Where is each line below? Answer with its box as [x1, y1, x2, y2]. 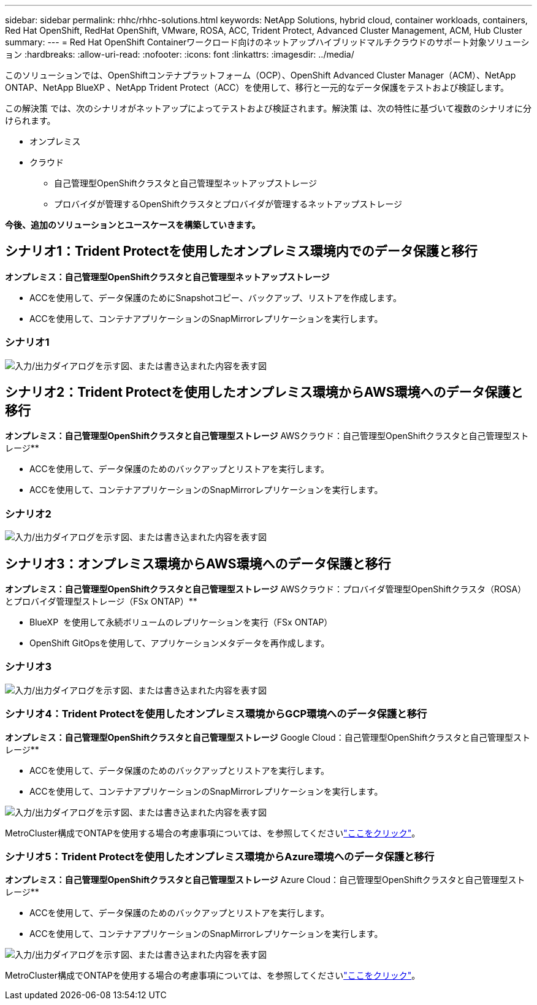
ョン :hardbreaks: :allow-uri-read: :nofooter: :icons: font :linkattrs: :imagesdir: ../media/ [5, 49, 354, 59]
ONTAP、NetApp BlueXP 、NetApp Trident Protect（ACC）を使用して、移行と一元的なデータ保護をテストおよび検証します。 [5, 82, 509, 93]
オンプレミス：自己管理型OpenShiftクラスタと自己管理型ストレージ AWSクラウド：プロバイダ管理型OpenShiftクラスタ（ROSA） [5, 584, 527, 595]
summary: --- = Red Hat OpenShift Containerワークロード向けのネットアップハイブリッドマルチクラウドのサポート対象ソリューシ [5, 37, 530, 47]
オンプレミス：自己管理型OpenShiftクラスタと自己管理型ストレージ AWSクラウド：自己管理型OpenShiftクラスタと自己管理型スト [5, 430, 529, 441]
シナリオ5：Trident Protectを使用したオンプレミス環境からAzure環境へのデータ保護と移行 [5, 850, 435, 863]
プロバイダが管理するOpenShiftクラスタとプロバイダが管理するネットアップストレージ [54, 199, 402, 209]
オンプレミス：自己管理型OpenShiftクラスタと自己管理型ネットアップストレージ [5, 271, 330, 282]
